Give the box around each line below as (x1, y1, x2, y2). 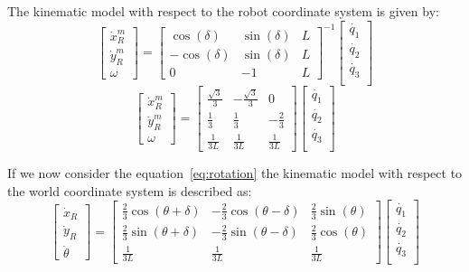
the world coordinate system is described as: (7, 181, 252, 200)
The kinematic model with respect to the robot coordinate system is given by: (7, 2, 439, 20)
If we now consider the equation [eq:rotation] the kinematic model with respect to (7, 164, 463, 183)
